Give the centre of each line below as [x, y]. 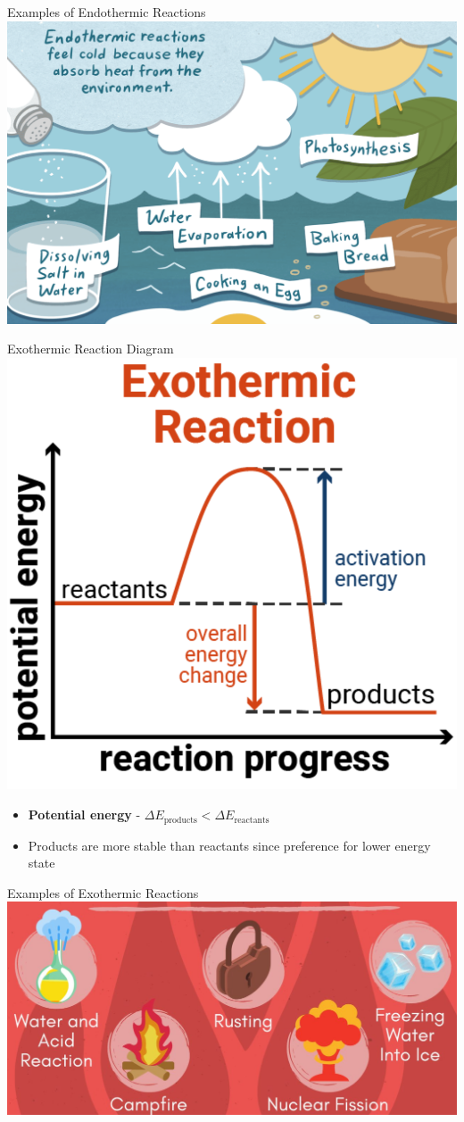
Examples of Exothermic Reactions [103, 892]
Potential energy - [84, 814]
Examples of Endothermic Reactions [107, 12]
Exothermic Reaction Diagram [91, 349]
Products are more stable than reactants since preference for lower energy [229, 845]
